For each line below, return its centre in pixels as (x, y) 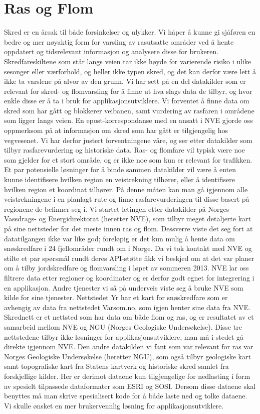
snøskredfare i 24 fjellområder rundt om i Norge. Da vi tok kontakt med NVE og (128, 248)
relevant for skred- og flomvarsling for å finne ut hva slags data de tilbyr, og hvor (128, 91)
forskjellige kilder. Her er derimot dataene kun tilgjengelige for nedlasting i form (127, 376)
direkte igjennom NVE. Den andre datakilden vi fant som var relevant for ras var (129, 347)
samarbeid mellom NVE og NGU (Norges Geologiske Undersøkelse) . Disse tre (123, 326)
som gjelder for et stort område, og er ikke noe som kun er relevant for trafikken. (128, 159)
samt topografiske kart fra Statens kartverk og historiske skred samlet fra (116, 366)
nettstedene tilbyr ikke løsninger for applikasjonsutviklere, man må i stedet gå (124, 336)
